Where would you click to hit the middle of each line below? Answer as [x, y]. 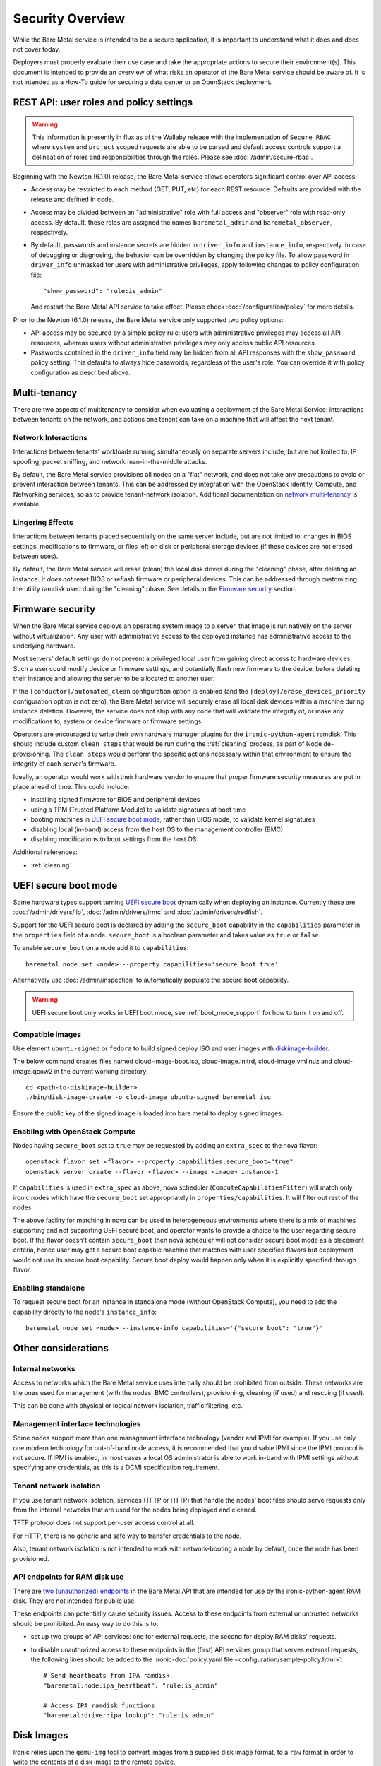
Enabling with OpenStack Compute [74, 1132]
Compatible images [47, 1034]
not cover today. [37, 49]
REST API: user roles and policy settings [103, 102]
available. [27, 504]
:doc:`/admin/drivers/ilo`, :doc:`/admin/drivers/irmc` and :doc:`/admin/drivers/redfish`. [138, 912]
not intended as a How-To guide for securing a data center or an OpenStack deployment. [142, 82]
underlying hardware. [44, 646]
